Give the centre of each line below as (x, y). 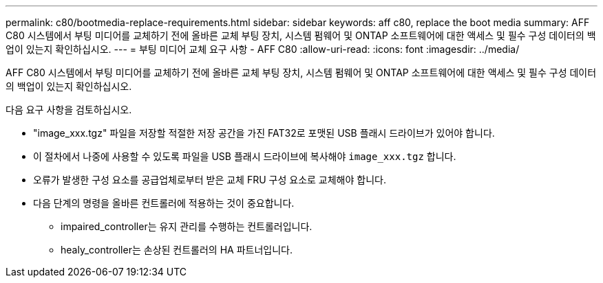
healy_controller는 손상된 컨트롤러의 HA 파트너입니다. (177, 250)
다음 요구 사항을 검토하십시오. (69, 110)
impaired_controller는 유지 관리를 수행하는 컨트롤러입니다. (187, 226)
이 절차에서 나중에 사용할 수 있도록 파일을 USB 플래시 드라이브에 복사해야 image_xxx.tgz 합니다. (245, 156)
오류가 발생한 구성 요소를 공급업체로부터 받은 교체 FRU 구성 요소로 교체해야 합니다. (210, 180)
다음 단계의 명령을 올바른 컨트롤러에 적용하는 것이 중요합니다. (164, 203)
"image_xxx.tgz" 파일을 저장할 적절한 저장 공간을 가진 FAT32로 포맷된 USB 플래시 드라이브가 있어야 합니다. (264, 133)
